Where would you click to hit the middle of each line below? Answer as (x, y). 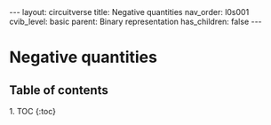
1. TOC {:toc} (32, 111)
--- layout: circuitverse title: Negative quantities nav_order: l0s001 (129, 12)
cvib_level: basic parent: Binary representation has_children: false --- (135, 21)
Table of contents (59, 90)
